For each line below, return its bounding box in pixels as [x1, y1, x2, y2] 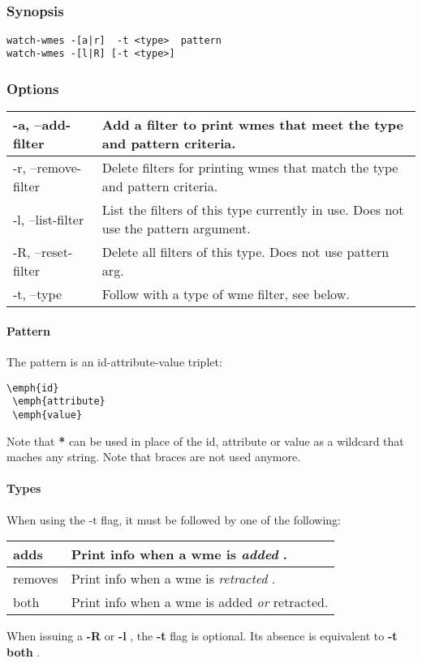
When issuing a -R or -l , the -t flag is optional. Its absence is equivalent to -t [6, 627, 398, 644]
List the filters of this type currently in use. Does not [101, 200, 404, 220]
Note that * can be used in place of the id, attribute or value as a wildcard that [6, 432, 404, 449]
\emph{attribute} [12, 396, 105, 408]
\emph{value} [12, 408, 83, 421]
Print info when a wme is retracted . [71, 569, 276, 588]
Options [6, 78, 59, 98]
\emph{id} [6, 382, 59, 394]
